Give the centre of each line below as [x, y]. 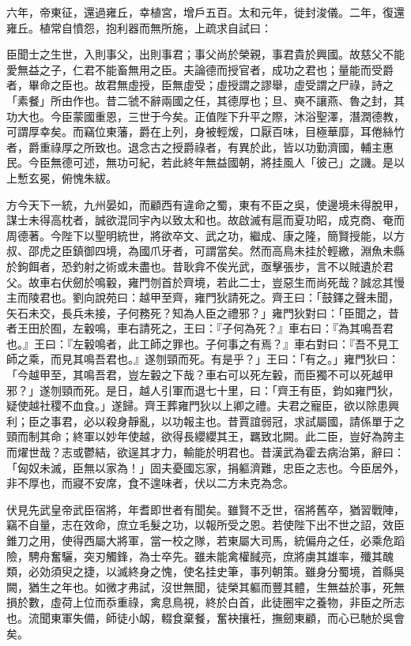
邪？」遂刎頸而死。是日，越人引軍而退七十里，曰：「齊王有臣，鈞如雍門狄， [203, 390]
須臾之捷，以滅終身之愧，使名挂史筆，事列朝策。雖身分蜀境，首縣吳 [227, 571]
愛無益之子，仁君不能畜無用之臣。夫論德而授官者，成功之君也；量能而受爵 [200, 69]
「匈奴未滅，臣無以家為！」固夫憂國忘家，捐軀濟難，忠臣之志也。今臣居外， [205, 467]
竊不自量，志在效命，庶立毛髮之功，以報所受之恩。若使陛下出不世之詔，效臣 [205, 525]
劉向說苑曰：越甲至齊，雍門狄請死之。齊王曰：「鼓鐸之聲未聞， [236, 297]
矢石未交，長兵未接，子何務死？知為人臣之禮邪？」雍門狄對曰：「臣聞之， [197, 312]
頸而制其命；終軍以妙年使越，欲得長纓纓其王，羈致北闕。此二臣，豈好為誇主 [205, 436]
